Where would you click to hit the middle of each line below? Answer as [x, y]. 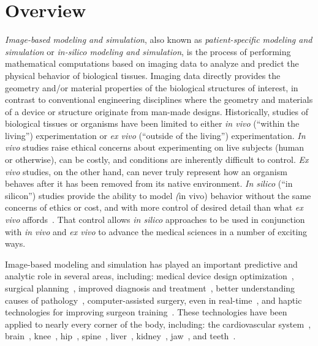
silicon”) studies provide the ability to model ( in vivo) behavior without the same [158, 195]
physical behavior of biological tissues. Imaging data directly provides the [143, 75]
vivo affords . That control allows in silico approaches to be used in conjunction [155, 220]
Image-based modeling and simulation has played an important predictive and [151, 264]
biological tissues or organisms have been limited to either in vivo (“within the [152, 123]
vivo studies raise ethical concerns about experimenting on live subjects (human [155, 147]
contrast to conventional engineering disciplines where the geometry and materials [159, 100]
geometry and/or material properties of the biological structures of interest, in [152, 87]
